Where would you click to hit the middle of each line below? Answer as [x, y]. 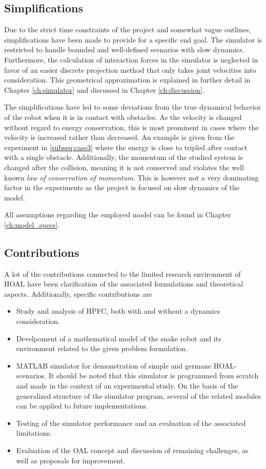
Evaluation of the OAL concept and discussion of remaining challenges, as [132, 450]
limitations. [34, 433]
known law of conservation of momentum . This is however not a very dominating [131, 177]
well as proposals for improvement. [71, 460]
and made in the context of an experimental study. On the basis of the [127, 386]
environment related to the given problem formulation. [102, 348]
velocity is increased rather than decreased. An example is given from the [119, 137]
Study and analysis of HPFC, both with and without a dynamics [118, 311]
